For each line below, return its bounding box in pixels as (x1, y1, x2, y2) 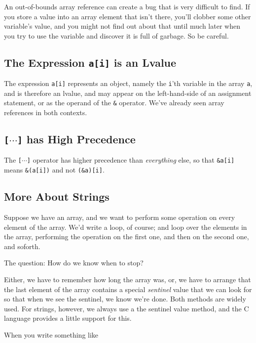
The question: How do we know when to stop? (4, 257, 144, 268)
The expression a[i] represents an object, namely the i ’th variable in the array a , (4, 78, 253, 88)
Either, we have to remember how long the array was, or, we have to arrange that (4, 274, 251, 284)
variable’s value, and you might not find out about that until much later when (4, 21, 240, 31)
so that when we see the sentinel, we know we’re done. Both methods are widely (4, 294, 246, 304)
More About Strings (4, 189, 110, 204)
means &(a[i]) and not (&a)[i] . (4, 165, 105, 175)
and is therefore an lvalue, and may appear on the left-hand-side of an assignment (4, 87, 252, 98)
